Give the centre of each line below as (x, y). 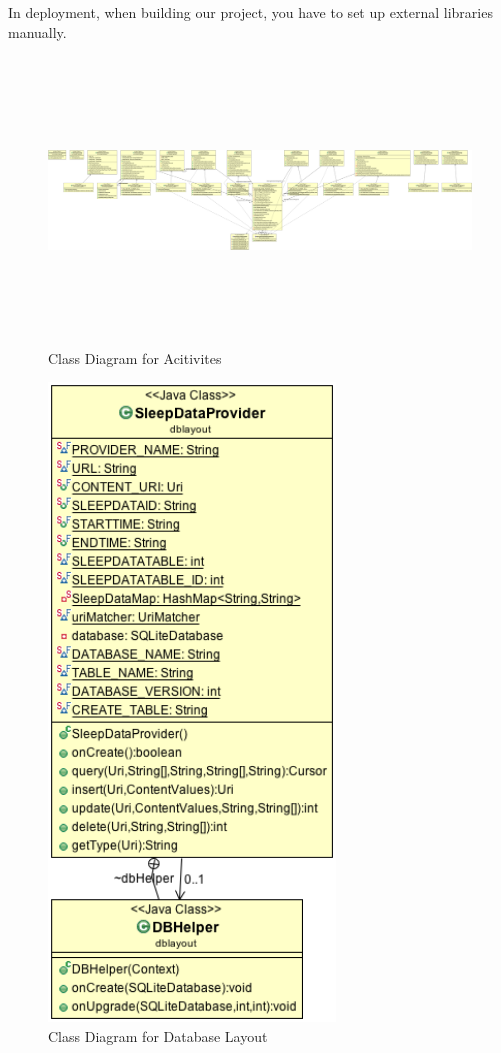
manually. (37, 31)
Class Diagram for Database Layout (158, 1035)
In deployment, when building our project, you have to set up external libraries (250, 12)
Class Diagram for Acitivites (135, 357)
